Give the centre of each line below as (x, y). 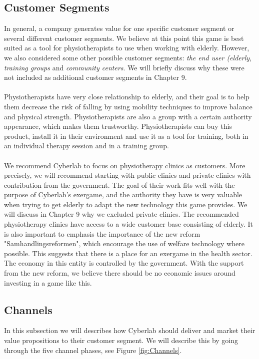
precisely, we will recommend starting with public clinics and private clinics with (127, 175)
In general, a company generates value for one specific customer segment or (119, 28)
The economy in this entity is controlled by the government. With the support (124, 263)
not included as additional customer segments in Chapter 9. (95, 77)
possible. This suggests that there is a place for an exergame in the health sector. (128, 253)
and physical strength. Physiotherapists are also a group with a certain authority (128, 116)
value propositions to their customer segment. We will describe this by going (121, 340)
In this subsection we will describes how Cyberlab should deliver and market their (130, 330)
